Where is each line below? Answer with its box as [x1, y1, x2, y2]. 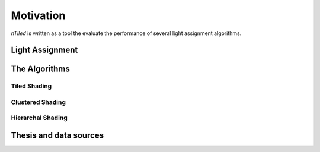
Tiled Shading [11, 82, 52, 90]
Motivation [11, 9, 66, 22]
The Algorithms [11, 64, 71, 74]
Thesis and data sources [11, 131, 104, 141]
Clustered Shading [11, 98, 66, 106]
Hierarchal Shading [11, 113, 68, 122]
